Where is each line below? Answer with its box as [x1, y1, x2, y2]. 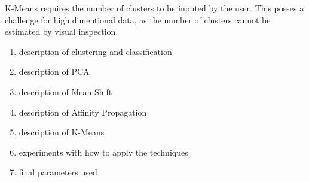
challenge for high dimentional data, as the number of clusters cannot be [5, 13, 271, 26]
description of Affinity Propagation [19, 105, 147, 118]
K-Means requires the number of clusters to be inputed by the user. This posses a [5, 2, 304, 14]
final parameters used [19, 166, 97, 178]
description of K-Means [19, 126, 105, 138]
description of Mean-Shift [19, 85, 112, 98]
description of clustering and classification [19, 45, 172, 57]
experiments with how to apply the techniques [19, 145, 188, 158]
